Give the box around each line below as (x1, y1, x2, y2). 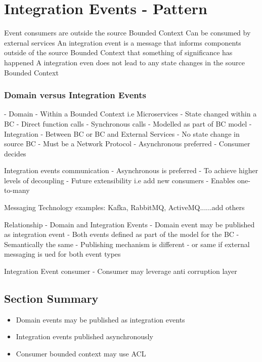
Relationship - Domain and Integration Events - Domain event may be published (4, 219, 255, 229)
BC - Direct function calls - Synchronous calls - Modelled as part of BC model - (4, 118, 252, 129)
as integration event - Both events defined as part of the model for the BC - (4, 229, 239, 239)
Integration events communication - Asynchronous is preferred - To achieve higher (4, 165, 258, 176)
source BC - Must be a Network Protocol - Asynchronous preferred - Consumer (4, 138, 250, 149)
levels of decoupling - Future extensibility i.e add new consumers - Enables (4, 175, 235, 185)
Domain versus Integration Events (4, 89, 146, 101)
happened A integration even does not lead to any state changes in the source (4, 57, 245, 67)
